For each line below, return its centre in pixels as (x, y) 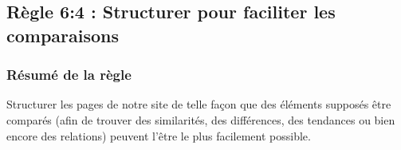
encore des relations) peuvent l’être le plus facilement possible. (159, 135)
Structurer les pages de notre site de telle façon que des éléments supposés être (199, 104)
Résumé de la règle (69, 75)
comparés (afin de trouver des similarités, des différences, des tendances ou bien (201, 119)
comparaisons (63, 35)
